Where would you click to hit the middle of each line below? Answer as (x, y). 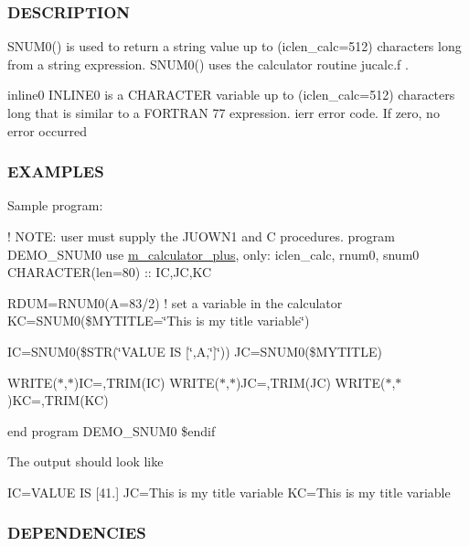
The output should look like (85, 461)
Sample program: (55, 205)
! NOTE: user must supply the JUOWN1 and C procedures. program (202, 236)
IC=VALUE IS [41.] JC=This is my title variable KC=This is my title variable (229, 492)
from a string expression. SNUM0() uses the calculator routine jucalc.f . (208, 64)
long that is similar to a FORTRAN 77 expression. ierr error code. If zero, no (224, 112)
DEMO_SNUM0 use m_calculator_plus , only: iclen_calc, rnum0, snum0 (213, 254)
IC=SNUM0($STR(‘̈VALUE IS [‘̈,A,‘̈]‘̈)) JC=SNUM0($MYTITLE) (195, 351)
